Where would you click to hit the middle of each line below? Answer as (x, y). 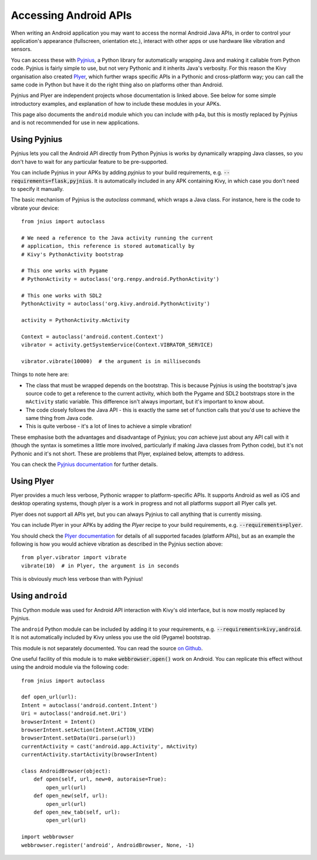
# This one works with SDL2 (62, 295)
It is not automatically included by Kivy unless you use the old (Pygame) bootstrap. (111, 637)
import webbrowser (48, 837)
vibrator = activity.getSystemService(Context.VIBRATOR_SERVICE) (117, 345)
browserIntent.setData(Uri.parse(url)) (79, 738)
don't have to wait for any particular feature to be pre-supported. (89, 162)
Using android (39, 595)
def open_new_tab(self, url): (77, 812)
